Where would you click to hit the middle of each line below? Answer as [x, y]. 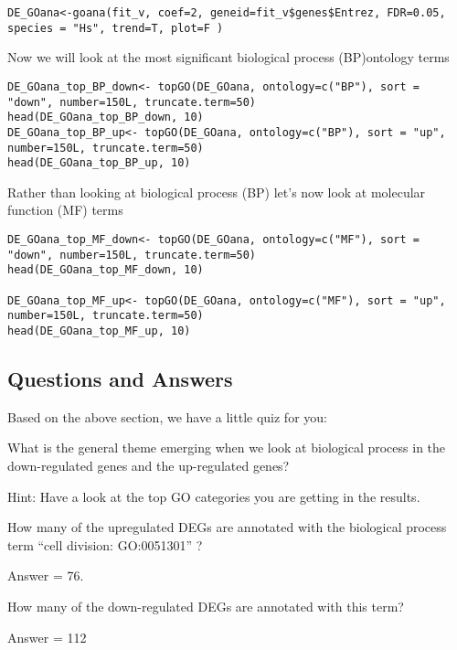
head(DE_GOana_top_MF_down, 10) [106, 270]
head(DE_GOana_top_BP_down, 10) [106, 117]
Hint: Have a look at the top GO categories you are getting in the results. [214, 496]
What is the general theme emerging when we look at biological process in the [227, 448]
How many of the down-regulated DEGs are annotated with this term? [206, 606]
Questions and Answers [120, 379]
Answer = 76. [46, 575]
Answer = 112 [47, 637]
